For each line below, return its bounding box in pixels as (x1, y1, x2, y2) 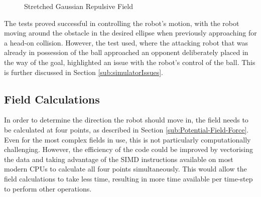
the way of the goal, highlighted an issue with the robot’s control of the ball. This (4, 56, 255, 67)
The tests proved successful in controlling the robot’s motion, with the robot (4, 17, 239, 28)
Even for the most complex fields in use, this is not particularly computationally (4, 134, 251, 144)
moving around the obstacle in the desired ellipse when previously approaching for (4, 27, 257, 38)
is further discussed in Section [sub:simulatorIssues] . (4, 66, 164, 77)
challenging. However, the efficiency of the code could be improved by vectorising (4, 144, 253, 154)
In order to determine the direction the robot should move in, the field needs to (4, 114, 248, 125)
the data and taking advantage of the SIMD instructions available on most (4, 153, 233, 164)
